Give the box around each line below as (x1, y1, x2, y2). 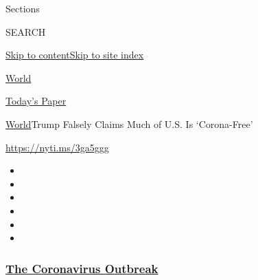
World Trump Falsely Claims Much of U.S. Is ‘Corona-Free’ (5, 116, 253, 131)
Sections (5, 1, 40, 15)
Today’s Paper (5, 94, 67, 108)
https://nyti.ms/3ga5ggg (5, 140, 109, 154)
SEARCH (5, 24, 46, 39)
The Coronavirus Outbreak (5, 259, 159, 277)
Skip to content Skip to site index (5, 47, 144, 62)
